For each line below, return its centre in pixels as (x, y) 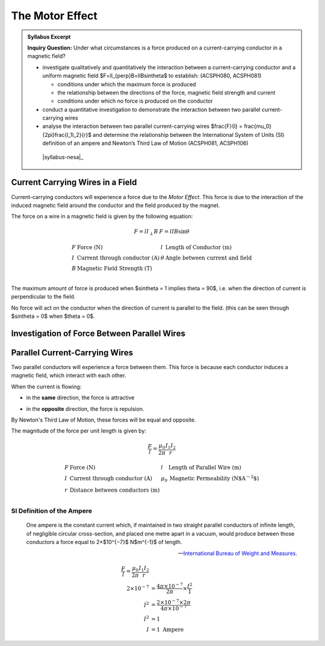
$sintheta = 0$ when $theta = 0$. (53, 316)
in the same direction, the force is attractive (80, 397)
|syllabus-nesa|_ (63, 157)
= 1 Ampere (168, 630)
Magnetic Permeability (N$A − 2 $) (214, 478)
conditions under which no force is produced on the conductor (135, 101)
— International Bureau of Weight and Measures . (237, 553)
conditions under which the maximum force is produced (127, 84)
